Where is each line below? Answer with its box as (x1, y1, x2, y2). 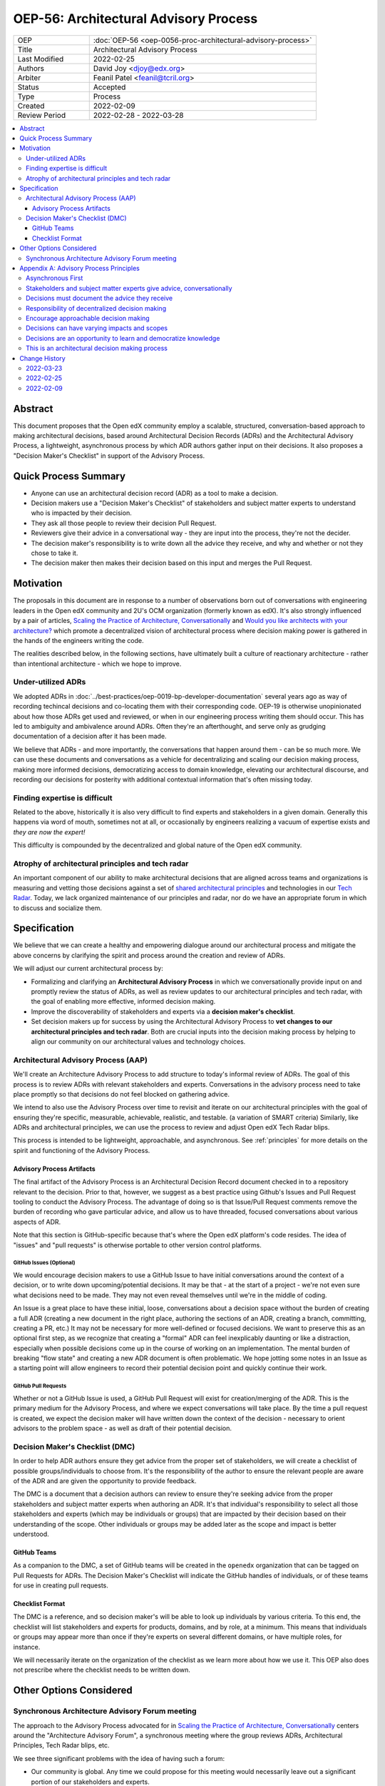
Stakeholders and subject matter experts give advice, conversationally (26, 284, 232, 292)
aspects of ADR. (13, 1217, 61, 1226)
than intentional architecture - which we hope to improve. (13, 659, 182, 668)
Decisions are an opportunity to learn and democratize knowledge (26, 334, 220, 342)
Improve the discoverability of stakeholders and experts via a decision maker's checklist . (31, 1007, 295, 1016)
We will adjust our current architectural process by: (13, 964, 163, 973)
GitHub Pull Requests (13, 1382, 67, 1390)
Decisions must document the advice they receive (26, 294, 173, 303)
